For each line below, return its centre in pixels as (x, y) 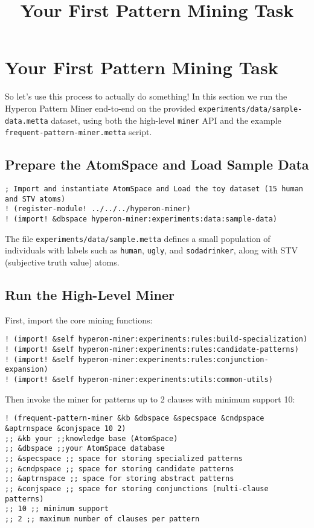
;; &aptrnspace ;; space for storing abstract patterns (120, 479)
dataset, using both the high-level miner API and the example (166, 120)
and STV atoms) (35, 199)
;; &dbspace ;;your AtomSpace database (85, 449)
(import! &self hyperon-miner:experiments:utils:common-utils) (143, 380)
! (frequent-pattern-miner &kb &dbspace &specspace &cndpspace (135, 418)
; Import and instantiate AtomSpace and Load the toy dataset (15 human (154, 189)
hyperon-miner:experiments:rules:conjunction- (173, 359)
